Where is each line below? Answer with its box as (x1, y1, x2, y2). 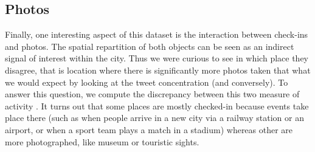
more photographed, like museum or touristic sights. (5, 135, 199, 148)
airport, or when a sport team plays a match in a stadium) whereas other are (5, 123, 293, 136)
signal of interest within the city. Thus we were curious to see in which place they (5, 52, 308, 64)
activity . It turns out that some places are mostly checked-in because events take (5, 99, 309, 112)
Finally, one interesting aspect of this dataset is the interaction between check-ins (5, 28, 308, 41)
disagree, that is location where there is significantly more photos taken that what (5, 63, 311, 76)
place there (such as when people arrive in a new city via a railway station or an (5, 111, 304, 124)
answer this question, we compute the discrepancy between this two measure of (5, 88, 300, 100)
